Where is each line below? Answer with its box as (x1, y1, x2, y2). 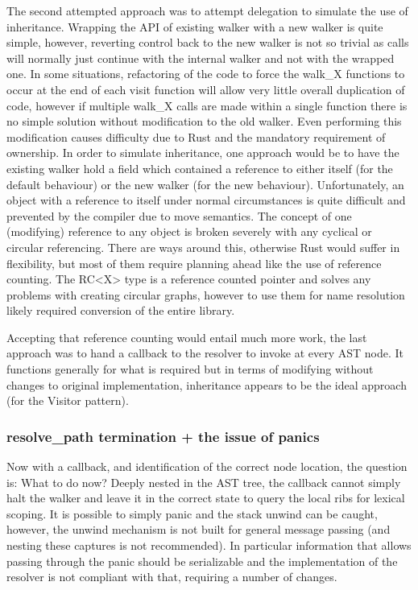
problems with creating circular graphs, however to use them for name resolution (6, 286, 405, 303)
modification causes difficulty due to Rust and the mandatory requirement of (6, 128, 386, 145)
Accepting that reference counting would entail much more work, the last (6, 328, 367, 345)
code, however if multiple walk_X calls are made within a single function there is (6, 97, 408, 113)
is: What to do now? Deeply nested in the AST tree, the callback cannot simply (6, 473, 401, 490)
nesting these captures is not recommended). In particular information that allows (6, 537, 412, 554)
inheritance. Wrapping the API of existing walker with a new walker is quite (6, 18, 383, 35)
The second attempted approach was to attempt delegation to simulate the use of (6, 2, 408, 19)
